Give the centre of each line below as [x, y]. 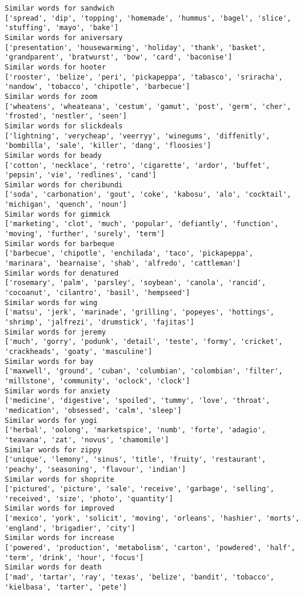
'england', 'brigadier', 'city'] [70, 528]
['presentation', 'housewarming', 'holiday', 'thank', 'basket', [135, 47]
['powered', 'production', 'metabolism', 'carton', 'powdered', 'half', [150, 548]
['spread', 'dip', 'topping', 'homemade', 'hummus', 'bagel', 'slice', [148, 18]
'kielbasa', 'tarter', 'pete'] [66, 587]
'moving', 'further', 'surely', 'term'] [85, 234]
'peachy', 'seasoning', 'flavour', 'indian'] [95, 469]
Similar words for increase [60, 538]
